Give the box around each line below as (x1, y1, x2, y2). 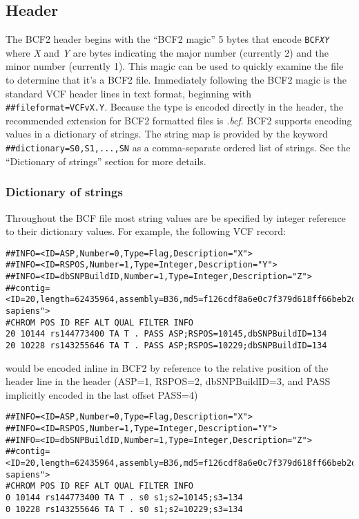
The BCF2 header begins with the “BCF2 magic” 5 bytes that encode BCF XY (6, 32, 330, 46)
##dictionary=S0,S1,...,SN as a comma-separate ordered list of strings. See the (6, 140, 351, 155)
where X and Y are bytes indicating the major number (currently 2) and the (6, 45, 329, 59)
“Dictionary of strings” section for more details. (6, 153, 206, 168)
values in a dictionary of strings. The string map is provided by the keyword (6, 126, 328, 141)
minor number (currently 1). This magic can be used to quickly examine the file (6, 59, 344, 73)
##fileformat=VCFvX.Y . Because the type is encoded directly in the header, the (6, 100, 343, 114)
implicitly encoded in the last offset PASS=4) (6, 387, 198, 402)
